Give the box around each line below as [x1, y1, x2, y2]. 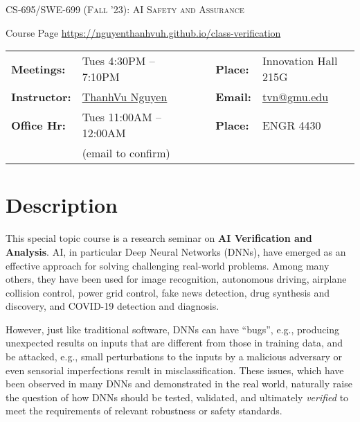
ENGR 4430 [262, 116, 321, 133]
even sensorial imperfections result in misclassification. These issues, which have [6, 362, 344, 377]
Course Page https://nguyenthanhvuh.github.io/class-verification [6, 25, 281, 39]
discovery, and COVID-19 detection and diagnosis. [6, 299, 219, 313]
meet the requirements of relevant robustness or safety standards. [6, 403, 282, 418]
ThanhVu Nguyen [82, 89, 168, 105]
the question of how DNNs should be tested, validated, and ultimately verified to [6, 389, 349, 404]
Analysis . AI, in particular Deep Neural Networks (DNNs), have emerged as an [6, 244, 346, 258]
